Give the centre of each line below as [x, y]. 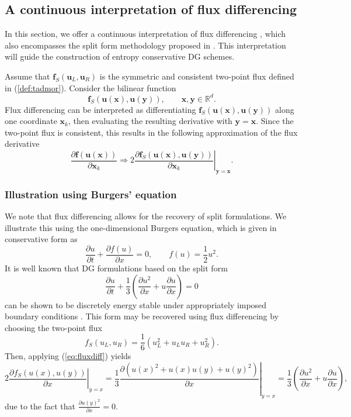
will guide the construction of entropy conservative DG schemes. [120, 56]
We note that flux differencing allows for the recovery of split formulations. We [146, 216]
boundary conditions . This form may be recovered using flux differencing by [142, 316]
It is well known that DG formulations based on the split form [116, 268]
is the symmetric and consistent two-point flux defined [197, 76]
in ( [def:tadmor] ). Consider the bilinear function [91, 87]
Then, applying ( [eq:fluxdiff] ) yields [68, 356]
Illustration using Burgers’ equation [91, 194]
